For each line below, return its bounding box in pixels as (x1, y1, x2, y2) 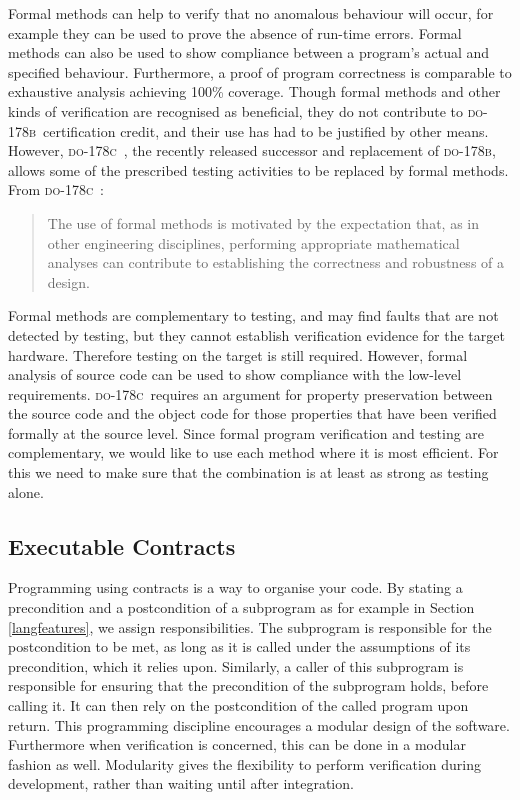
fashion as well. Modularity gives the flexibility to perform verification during (8, 753, 481, 774)
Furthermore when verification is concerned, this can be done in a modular (8, 734, 466, 755)
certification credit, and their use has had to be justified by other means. (43, 120, 489, 141)
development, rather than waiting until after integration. (8, 773, 354, 794)
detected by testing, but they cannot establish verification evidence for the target (8, 324, 505, 345)
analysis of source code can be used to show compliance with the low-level (8, 364, 462, 385)
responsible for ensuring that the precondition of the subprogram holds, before (8, 675, 489, 696)
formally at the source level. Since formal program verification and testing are (8, 422, 485, 443)
